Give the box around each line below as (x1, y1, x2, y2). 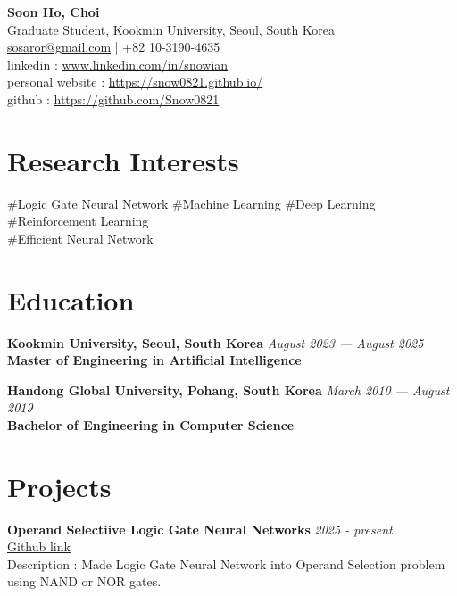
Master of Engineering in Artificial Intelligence (7, 351, 302, 369)
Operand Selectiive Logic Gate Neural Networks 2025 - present (7, 519, 393, 538)
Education (7, 281, 135, 318)
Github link (7, 537, 71, 556)
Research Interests (7, 142, 239, 178)
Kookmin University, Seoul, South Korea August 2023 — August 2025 (7, 333, 424, 352)
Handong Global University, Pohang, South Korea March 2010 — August (7, 380, 450, 399)
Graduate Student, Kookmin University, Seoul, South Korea (7, 20, 336, 38)
